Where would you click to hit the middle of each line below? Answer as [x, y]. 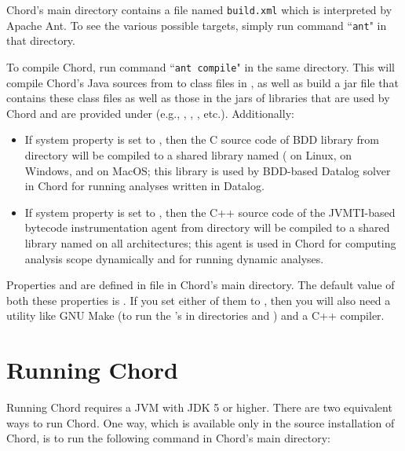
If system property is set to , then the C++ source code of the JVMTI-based [210, 212]
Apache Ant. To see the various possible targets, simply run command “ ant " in [197, 25]
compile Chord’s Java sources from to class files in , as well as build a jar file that [202, 82]
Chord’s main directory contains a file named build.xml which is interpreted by [199, 9]
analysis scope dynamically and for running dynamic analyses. [174, 258]
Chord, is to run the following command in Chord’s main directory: [168, 438]
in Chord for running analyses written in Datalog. [144, 186]
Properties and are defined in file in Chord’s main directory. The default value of [201, 285]
